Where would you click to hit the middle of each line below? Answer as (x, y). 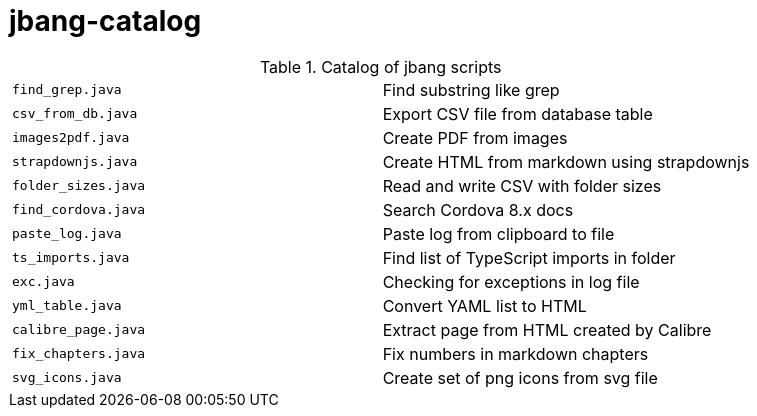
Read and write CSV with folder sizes (522, 185)
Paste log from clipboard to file (498, 233)
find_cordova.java (79, 210)
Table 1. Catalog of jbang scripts (380, 66)
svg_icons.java (67, 378)
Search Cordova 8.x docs (478, 209)
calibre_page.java (79, 330)
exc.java (43, 282)
